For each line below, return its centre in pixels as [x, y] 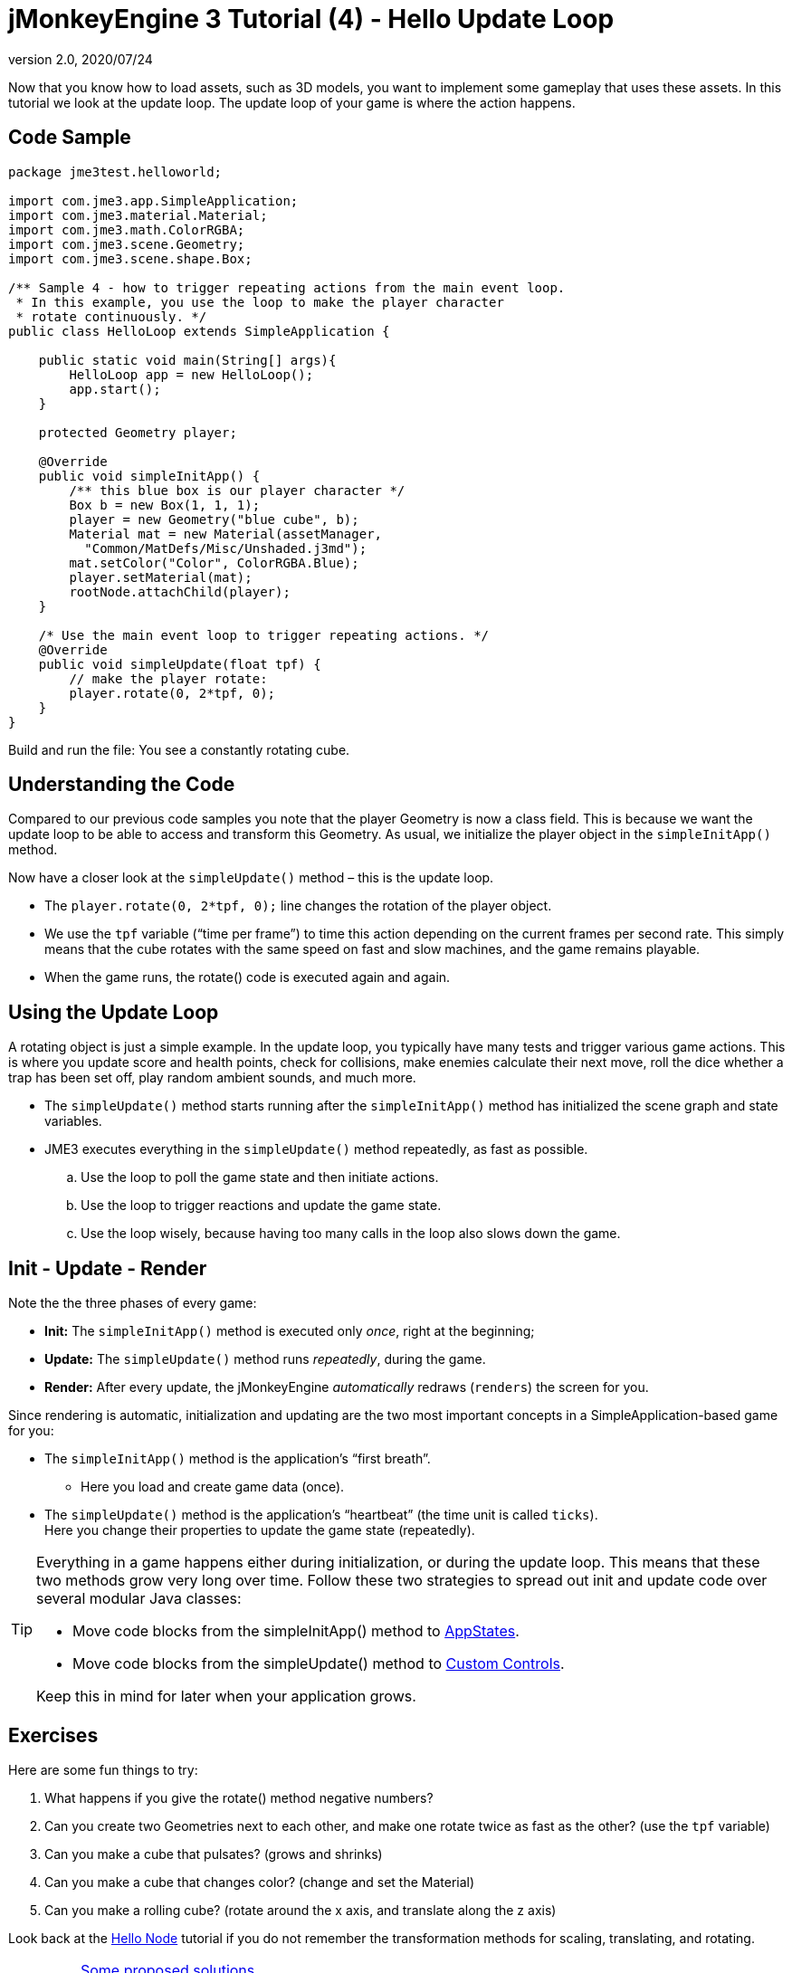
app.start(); [115, 389]
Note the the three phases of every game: [133, 1303]
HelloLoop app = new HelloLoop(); [191, 374]
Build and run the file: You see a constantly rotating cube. [179, 749]
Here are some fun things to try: [103, 1769]
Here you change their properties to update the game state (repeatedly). [260, 1530]
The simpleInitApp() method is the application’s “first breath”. [238, 1459]
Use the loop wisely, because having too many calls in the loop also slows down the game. [351, 1234]
